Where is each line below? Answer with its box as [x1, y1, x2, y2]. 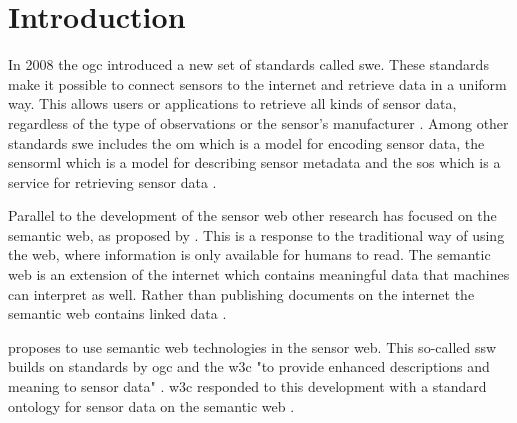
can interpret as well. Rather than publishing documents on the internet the [8, 283, 475, 304]
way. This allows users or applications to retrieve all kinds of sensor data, [8, 93, 457, 114]
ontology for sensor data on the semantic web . [8, 395, 295, 416]
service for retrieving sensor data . [8, 171, 217, 192]
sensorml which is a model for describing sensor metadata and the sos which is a [8, 152, 501, 173]
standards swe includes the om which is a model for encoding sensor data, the [8, 132, 485, 153]
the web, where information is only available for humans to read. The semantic [8, 244, 491, 265]
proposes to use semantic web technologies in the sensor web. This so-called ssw [8, 336, 497, 357]
